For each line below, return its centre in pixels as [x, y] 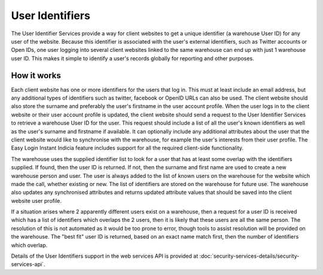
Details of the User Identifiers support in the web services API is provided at [105, 256]
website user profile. [36, 200]
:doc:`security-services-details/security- [249, 256]
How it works [36, 75]
